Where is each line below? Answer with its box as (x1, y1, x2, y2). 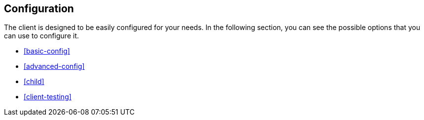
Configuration (4, 2, 74, 15)
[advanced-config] (24, 62, 85, 71)
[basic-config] (24, 47, 70, 56)
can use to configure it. (4, 31, 79, 40)
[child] (24, 77, 44, 86)
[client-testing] (24, 92, 71, 101)
